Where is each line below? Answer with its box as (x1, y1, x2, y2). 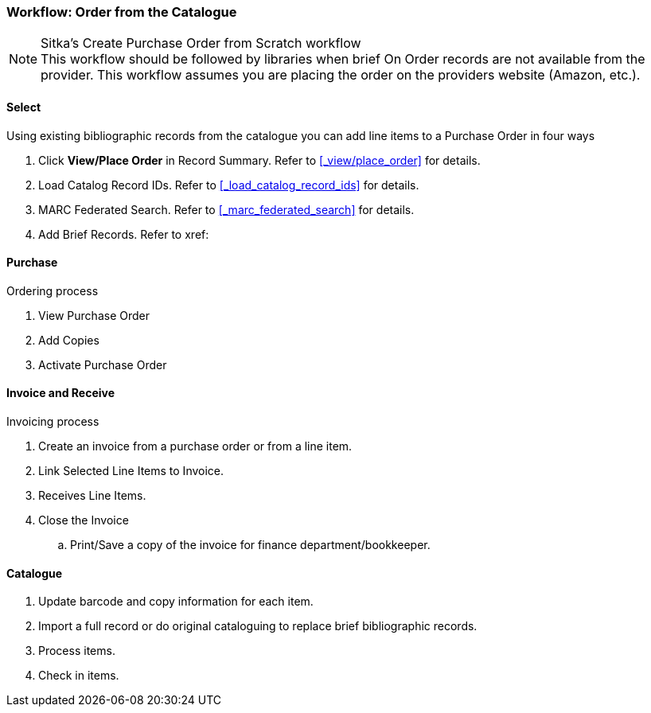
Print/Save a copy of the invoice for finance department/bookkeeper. (70, 538, 431, 552)
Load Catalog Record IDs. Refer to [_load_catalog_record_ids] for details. (38, 177, 419, 192)
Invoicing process (6, 415, 99, 429)
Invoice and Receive (6, 386, 115, 400)
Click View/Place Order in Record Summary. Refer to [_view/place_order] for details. (38, 153, 481, 167)
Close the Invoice (38, 513, 129, 528)
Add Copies (38, 333, 99, 347)
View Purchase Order (38, 308, 150, 322)
